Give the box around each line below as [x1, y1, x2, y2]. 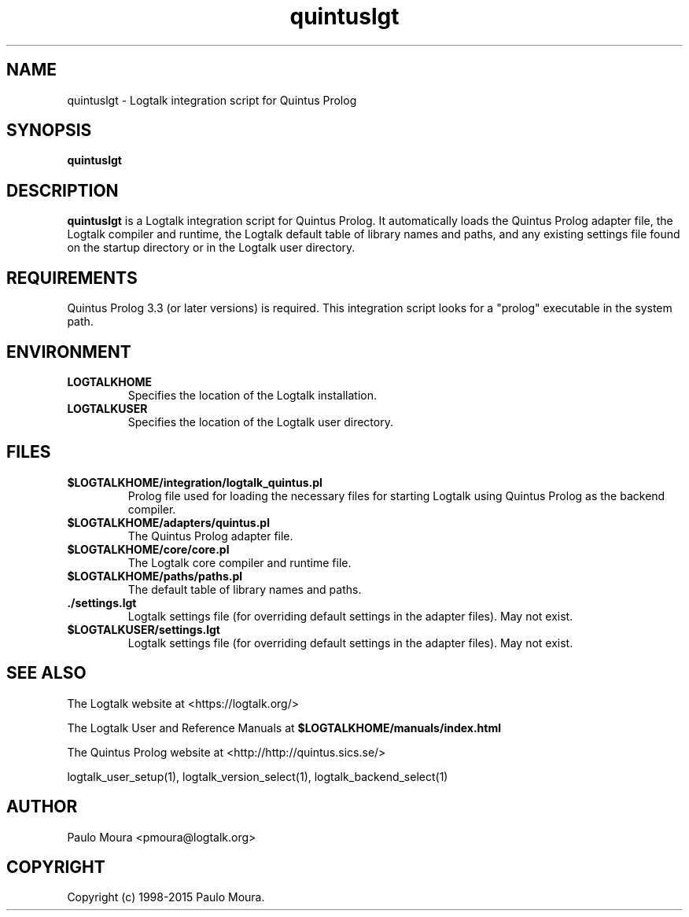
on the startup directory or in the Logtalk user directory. [67, 241, 356, 255]
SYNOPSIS [6, 120, 92, 141]
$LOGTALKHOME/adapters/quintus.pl [67, 515, 270, 529]
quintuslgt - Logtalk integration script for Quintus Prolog [67, 93, 357, 107]
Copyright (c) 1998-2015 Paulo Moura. [67, 890, 265, 904]
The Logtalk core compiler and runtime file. [127, 555, 352, 569]
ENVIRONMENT [6, 341, 131, 362]
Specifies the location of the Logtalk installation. [127, 388, 378, 402]
